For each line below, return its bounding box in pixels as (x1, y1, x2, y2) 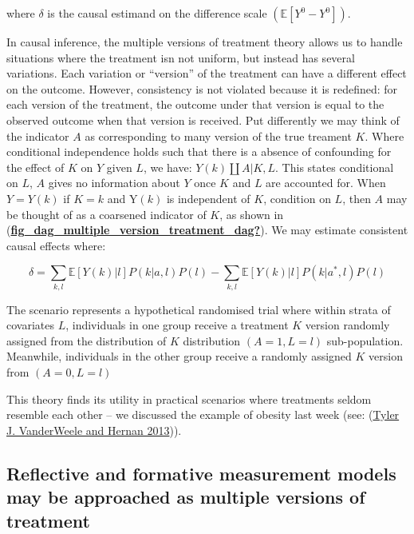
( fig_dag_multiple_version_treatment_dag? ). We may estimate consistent (6, 221, 408, 238)
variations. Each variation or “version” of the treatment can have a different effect (6, 65, 407, 82)
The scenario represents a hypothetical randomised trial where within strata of (6, 301, 391, 317)
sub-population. (326, 332, 404, 349)
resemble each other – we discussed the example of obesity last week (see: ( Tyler (6, 406, 400, 423)
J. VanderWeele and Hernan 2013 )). (6, 421, 182, 438)
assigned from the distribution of (6, 332, 167, 349)
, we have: (143, 158, 192, 175)
